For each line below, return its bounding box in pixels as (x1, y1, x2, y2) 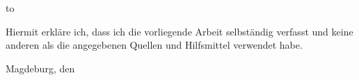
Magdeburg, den (6, 61, 75, 75)
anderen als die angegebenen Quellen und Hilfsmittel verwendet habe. (6, 38, 303, 52)
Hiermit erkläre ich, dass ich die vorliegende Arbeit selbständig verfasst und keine (6, 24, 353, 38)
